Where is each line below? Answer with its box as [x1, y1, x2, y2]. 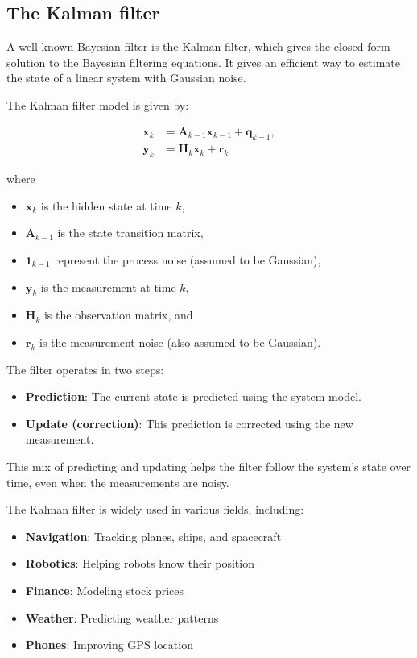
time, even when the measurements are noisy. [6, 473, 229, 490]
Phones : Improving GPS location [25, 636, 193, 653]
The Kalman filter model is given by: [6, 96, 189, 113]
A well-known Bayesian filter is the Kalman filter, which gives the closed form [6, 38, 390, 55]
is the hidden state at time [40, 197, 172, 214]
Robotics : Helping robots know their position [25, 555, 254, 572]
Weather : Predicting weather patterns [25, 609, 219, 626]
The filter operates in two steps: [6, 360, 164, 377]
